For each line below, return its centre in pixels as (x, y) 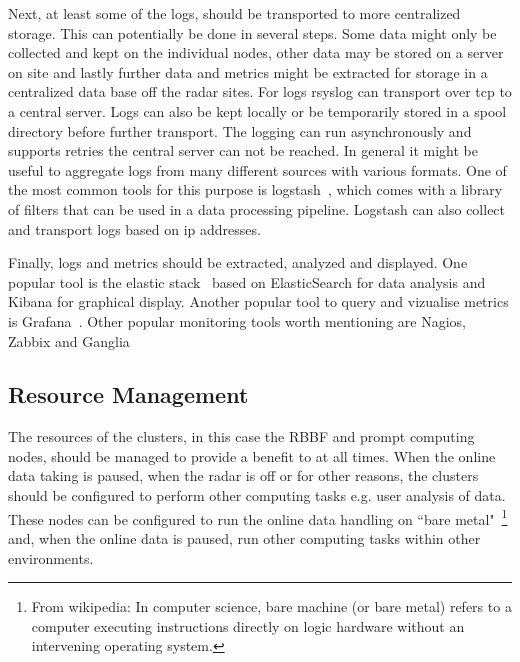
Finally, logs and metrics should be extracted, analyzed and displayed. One (238, 262)
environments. (51, 557)
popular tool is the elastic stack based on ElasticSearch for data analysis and (247, 281)
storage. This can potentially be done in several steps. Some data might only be (252, 32)
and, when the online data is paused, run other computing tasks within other (244, 537)
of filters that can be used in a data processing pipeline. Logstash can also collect (257, 208)
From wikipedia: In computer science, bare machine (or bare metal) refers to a (271, 606)
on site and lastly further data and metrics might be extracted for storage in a (248, 71)
